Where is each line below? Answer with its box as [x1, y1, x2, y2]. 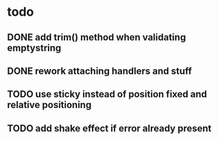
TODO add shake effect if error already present [7, 123, 212, 134]
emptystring [7, 42, 62, 53]
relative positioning [7, 99, 92, 111]
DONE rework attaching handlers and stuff [7, 65, 192, 77]
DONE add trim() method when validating [7, 31, 186, 43]
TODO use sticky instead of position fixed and [7, 88, 208, 100]
